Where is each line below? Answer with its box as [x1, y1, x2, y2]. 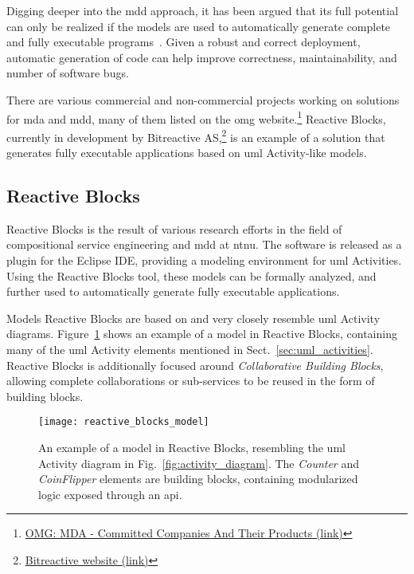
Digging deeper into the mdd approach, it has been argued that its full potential [6, 2, 399, 18]
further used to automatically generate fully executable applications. [6, 283, 340, 300]
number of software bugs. [6, 65, 129, 81]
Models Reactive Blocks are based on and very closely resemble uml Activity [6, 309, 381, 326]
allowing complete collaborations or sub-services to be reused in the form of [6, 372, 375, 389]
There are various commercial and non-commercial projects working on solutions [6, 91, 400, 108]
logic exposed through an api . [38, 486, 182, 502]
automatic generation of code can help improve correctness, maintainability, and [6, 49, 397, 65]
